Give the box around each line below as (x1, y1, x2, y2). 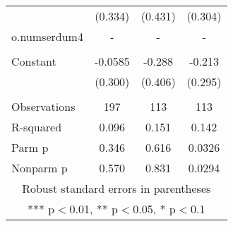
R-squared (11, 119, 62, 135)
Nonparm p (11, 160, 68, 176)
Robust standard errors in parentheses (22, 180, 211, 196)
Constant (11, 53, 56, 69)
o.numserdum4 (11, 28, 83, 44)
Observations (11, 98, 76, 114)
